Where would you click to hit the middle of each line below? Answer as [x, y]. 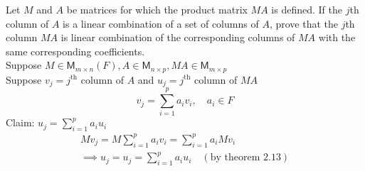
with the [337, 37]
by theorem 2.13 [245, 158]
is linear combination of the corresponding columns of [178, 37]
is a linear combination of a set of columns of [161, 23]
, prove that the [303, 23]
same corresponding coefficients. [75, 51]
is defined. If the [307, 9]
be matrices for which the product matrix [157, 9]
